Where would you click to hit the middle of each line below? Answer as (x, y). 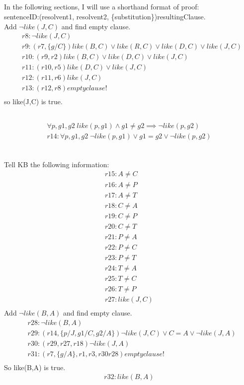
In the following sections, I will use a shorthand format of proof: (102, 7)
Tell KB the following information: (57, 164)
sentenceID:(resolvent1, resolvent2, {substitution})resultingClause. (105, 16)
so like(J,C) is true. (33, 101)
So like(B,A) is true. (35, 367)
